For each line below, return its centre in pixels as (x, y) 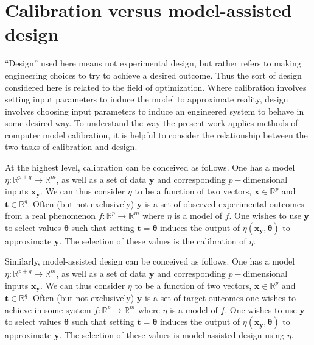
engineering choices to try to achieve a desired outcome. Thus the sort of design (153, 75)
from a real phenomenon (51, 215)
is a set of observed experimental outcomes (225, 203)
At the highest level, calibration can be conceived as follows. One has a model (150, 167)
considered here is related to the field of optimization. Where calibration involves (156, 87)
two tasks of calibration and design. (71, 147)
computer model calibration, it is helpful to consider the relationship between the (156, 134)
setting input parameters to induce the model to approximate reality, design (147, 99)
